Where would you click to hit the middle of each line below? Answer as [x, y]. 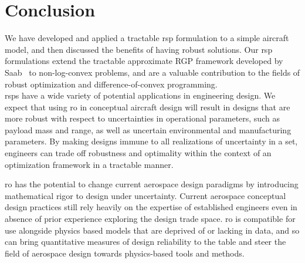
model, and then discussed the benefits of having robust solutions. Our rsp [139, 49]
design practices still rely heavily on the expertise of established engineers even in [151, 207]
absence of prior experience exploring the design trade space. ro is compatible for [150, 219]
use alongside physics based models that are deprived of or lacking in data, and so [152, 230]
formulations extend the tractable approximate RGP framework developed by [144, 61]
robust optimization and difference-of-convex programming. [111, 84]
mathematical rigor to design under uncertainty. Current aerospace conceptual [145, 195]
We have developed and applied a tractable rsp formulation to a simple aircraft [147, 38]
